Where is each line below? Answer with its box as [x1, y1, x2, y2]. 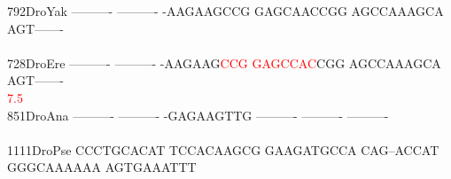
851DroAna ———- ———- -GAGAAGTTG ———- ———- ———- [7, 105, 389, 124]
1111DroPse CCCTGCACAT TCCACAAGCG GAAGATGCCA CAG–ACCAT [7, 140, 439, 159]
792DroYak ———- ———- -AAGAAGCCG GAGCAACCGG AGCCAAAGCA [7, 2, 444, 19]
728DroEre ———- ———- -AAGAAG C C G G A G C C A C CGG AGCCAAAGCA [7, 53, 441, 72]
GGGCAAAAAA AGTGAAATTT [7, 158, 197, 176]
